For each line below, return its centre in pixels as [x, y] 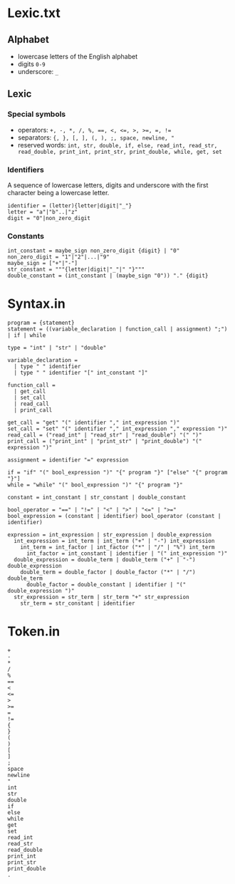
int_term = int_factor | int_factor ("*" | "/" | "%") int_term [117, 547]
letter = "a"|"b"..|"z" [43, 212]
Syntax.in [36, 304]
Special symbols [37, 114]
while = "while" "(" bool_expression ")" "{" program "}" [95, 485]
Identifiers [26, 170]
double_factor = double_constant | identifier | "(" [106, 585]
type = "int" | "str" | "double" [57, 348]
